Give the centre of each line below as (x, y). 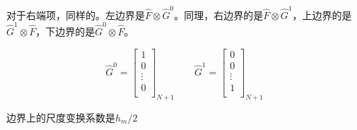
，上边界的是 (322, 14)
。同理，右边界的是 (219, 14)
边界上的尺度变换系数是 (61, 117)
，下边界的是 (65, 31)
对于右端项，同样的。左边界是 (76, 14)
